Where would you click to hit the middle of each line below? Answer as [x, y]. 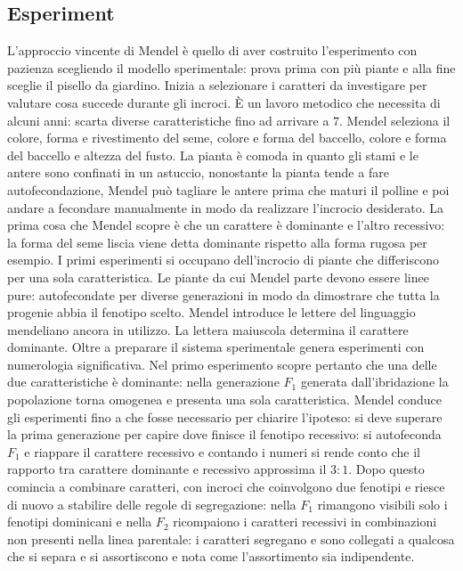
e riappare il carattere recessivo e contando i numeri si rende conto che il [222, 451]
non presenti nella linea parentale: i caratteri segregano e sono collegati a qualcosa [231, 538]
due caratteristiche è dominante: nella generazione [143, 382]
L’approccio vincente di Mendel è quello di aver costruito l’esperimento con [212, 50]
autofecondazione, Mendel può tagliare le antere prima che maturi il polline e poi [228, 189]
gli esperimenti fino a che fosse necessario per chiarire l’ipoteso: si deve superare [225, 416]
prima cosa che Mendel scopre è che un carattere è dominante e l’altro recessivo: [226, 225]
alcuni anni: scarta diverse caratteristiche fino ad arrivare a [168, 120]
